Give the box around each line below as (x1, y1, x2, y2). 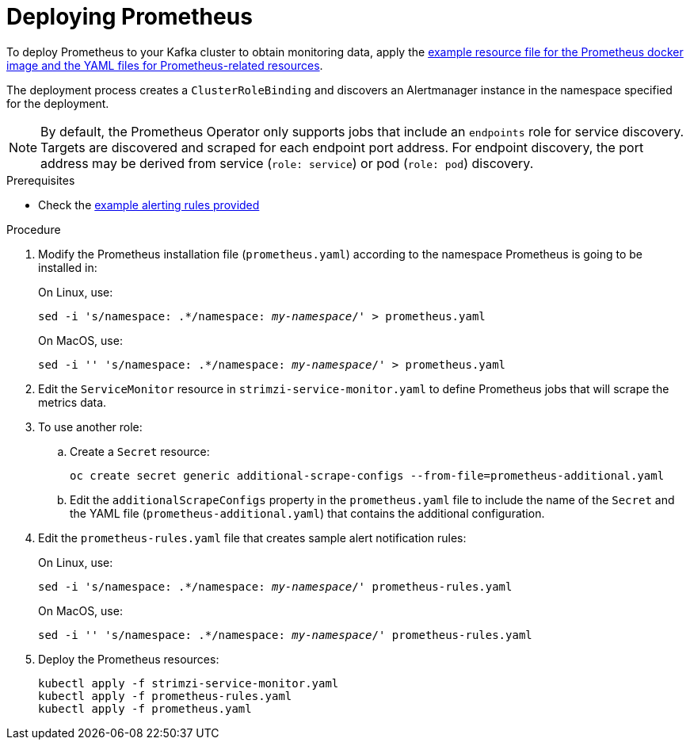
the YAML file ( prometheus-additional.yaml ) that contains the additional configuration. (70, 506, 545, 520)
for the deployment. (6, 96, 109, 110)
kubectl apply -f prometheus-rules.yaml (38, 689, 292, 702)
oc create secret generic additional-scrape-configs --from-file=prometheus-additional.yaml (70, 469, 665, 482)
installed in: (38, 260, 97, 274)
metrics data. (38, 395, 107, 409)
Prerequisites (6, 173, 75, 187)
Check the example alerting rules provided (38, 197, 260, 212)
